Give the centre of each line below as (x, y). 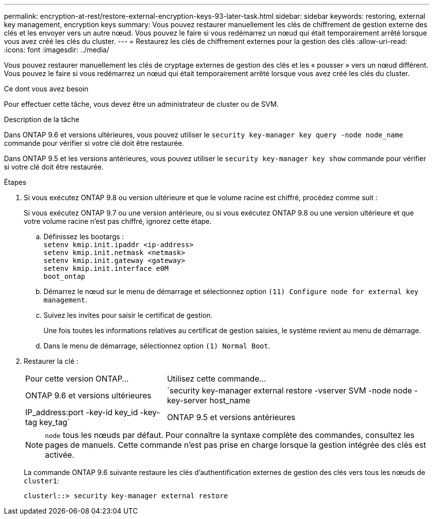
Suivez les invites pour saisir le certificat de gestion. (128, 315)
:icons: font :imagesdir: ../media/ (57, 50)
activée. (60, 455)
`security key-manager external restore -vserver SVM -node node (289, 390)
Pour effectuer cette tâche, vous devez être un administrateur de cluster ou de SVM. (141, 104)
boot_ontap (65, 276)
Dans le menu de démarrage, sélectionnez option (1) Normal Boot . (157, 346)
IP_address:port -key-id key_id (82, 412)
